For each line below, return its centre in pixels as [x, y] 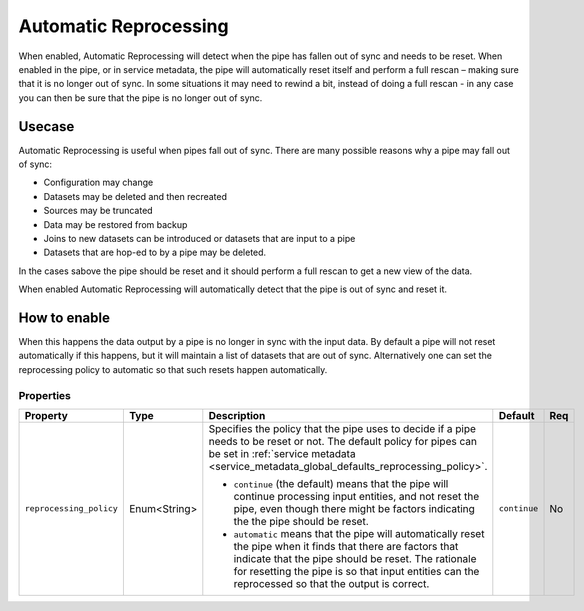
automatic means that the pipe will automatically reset [359, 533]
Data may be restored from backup [115, 224]
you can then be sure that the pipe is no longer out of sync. [140, 97]
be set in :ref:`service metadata [282, 453]
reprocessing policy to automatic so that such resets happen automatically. [173, 369]
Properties [45, 395]
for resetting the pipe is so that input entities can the [356, 571]
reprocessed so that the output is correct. [331, 583]
